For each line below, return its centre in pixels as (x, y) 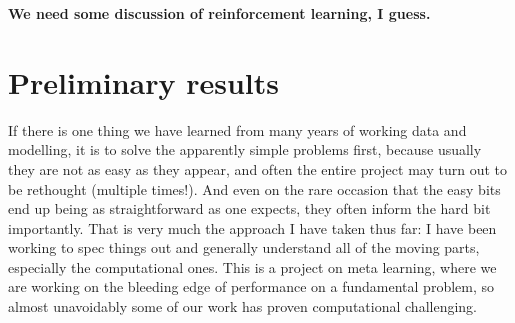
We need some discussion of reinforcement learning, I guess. (219, 13)
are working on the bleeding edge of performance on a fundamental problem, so (251, 286)
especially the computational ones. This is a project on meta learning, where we (252, 266)
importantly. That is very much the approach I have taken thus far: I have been (252, 227)
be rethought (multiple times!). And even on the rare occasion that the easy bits (254, 188)
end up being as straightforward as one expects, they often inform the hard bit (249, 208)
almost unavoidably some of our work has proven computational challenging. (242, 306)
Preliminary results (143, 81)
